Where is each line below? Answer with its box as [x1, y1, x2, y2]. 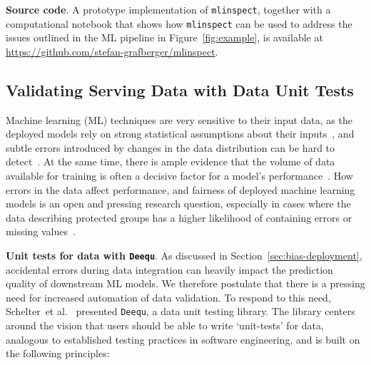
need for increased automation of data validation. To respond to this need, [6, 289, 331, 304]
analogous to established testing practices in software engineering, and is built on [6, 331, 360, 346]
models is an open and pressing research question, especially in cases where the [6, 196, 351, 211]
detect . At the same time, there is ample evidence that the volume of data [6, 154, 335, 169]
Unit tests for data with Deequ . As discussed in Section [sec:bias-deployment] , [6, 248, 362, 263]
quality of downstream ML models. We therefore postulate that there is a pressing [6, 276, 365, 291]
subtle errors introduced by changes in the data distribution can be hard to [6, 140, 335, 155]
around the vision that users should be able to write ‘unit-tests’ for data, [6, 318, 324, 333]
